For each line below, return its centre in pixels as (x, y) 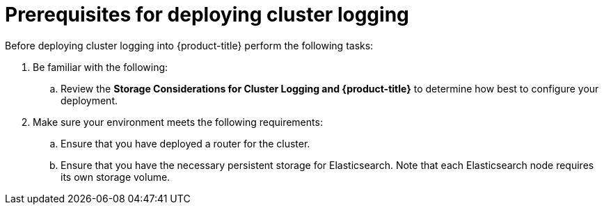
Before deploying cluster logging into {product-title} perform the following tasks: (189, 45)
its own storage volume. (116, 177)
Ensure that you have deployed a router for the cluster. (185, 143)
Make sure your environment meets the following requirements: (178, 122)
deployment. (89, 100)
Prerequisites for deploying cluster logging (207, 15)
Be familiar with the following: (101, 67)
